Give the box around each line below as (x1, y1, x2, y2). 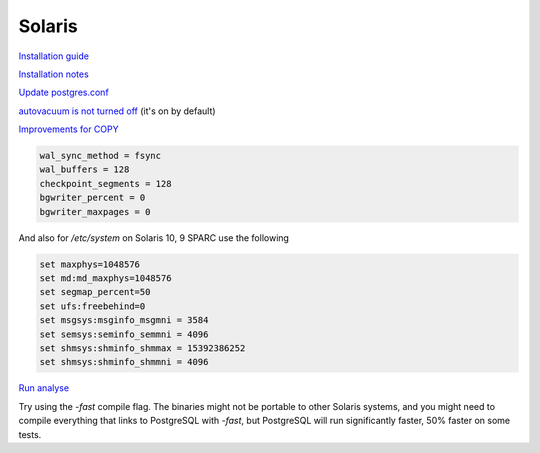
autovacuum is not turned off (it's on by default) (18, 105, 216, 117)
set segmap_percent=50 (39, 286, 151, 298)
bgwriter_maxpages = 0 (39, 206, 151, 217)
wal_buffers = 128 (39, 164, 130, 175)
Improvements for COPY (18, 123, 119, 135)
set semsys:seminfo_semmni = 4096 (39, 328, 209, 340)
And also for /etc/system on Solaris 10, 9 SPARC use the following (18, 231, 290, 244)
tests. (18, 428, 42, 440)
